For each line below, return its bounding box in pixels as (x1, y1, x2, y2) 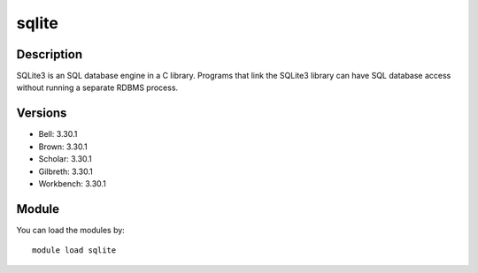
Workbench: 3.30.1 (38, 178, 106, 189)
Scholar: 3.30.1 (38, 154, 92, 164)
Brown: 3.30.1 (38, 141, 88, 152)
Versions (16, 106, 67, 121)
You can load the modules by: (16, 224, 126, 235)
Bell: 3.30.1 (38, 129, 78, 140)
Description (16, 47, 83, 62)
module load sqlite (32, 246, 117, 255)
